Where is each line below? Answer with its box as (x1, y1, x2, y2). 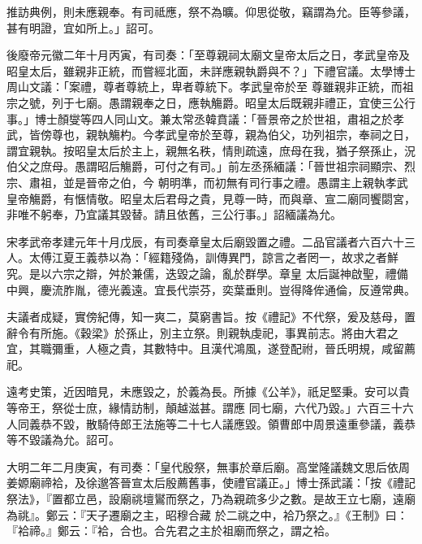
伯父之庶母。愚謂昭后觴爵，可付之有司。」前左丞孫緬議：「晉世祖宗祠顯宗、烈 (6, 158, 416, 175)
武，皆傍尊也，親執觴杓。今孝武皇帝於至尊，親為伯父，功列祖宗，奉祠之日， (6, 126, 416, 143)
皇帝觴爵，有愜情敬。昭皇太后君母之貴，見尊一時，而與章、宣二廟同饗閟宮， (6, 189, 416, 207)
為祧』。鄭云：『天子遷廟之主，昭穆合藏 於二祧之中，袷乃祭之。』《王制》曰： (6, 506, 408, 523)
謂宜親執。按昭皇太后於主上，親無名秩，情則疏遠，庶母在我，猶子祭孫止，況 (6, 141, 416, 159)
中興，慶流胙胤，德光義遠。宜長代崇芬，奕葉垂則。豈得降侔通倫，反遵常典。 (6, 281, 416, 298)
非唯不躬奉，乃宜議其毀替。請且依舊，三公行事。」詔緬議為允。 (6, 206, 342, 223)
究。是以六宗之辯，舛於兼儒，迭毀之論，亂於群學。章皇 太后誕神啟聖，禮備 (6, 264, 408, 281)
